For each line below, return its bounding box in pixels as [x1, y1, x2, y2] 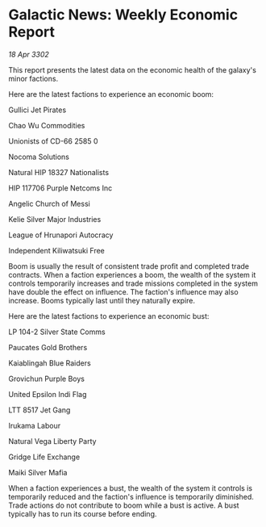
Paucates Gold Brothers [8, 342, 88, 352]
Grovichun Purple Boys [8, 374, 85, 383]
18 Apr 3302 [8, 49, 50, 59]
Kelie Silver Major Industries [8, 214, 102, 224]
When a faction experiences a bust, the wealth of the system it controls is [8, 483, 252, 493]
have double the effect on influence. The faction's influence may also [8, 287, 239, 296]
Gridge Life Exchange [8, 452, 81, 462]
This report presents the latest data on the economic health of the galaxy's [8, 65, 256, 74]
